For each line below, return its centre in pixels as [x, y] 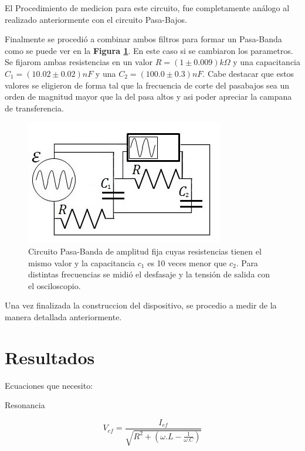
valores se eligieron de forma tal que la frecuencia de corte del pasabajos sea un [147, 85]
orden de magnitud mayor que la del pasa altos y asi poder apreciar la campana [148, 96]
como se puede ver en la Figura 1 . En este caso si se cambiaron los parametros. [149, 50]
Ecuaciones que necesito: [49, 385]
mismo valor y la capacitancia [82, 262]
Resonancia [25, 405]
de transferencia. [34, 108]
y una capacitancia [267, 62]
